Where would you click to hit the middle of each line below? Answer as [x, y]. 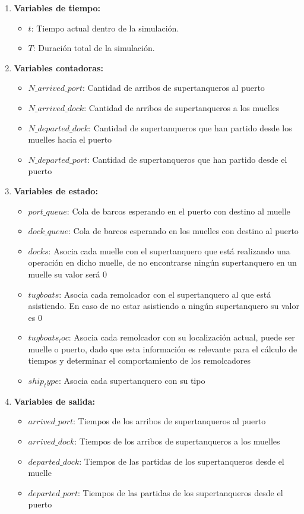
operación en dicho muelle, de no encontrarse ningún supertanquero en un [162, 262]
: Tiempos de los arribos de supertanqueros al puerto [170, 421]
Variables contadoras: [58, 67]
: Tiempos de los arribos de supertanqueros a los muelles [177, 441]
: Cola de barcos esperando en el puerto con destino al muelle [178, 211]
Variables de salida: [54, 401]
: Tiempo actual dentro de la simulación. [105, 28]
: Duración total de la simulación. [94, 48]
